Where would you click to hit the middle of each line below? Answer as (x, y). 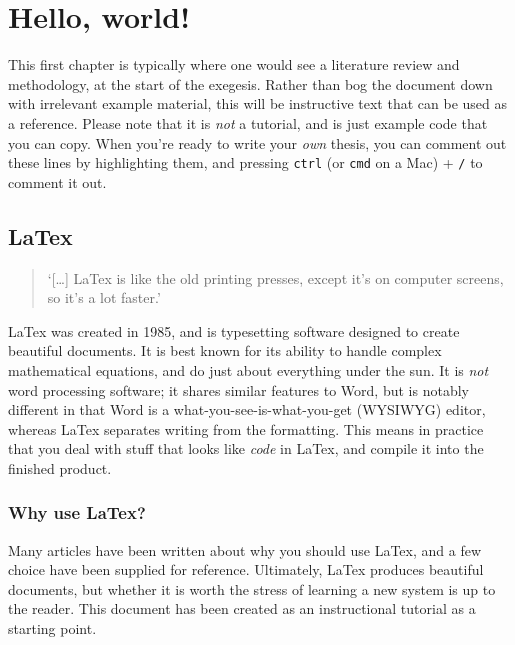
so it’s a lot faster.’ (104, 297)
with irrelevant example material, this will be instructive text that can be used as (257, 103)
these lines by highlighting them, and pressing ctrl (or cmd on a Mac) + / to (245, 162)
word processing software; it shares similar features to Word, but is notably (238, 389)
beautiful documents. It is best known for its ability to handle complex (225, 350)
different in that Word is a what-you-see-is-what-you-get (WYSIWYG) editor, (247, 409)
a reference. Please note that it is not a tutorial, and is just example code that (248, 122)
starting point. (52, 628)
